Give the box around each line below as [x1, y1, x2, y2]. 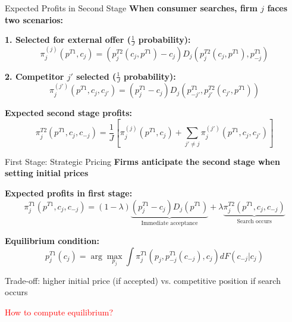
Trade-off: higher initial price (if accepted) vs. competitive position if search [5, 274, 281, 286]
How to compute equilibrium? [5, 305, 114, 318]
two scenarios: [5, 13, 64, 26]
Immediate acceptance [141, 220, 198, 227]
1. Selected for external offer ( [5, 33, 131, 46]
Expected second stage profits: [5, 107, 133, 119]
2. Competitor [5, 70, 64, 82]
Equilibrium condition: [5, 234, 99, 246]
